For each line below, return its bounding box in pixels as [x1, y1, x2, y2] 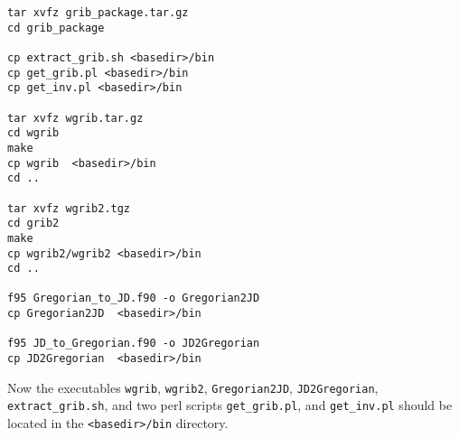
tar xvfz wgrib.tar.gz [7, 111, 144, 125]
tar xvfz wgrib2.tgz [7, 201, 131, 215]
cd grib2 [7, 217, 60, 230]
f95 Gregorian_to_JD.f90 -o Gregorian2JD [7, 292, 260, 305]
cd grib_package [7, 21, 105, 34]
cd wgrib [7, 126, 60, 140]
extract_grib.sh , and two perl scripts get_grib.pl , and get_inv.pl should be [7, 396, 453, 415]
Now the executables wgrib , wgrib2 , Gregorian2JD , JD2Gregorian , [7, 377, 379, 396]
